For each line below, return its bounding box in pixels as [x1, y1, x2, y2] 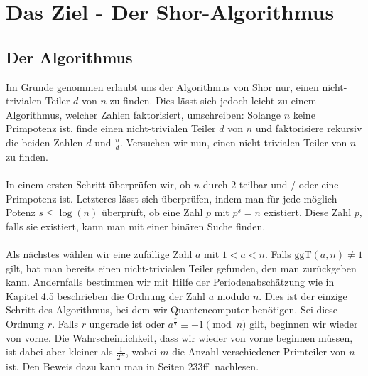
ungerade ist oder [89, 316, 165, 331]
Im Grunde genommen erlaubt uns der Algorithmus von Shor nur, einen [6, 79, 319, 94]
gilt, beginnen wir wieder [249, 316, 358, 331]
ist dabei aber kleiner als [6, 344, 113, 359]
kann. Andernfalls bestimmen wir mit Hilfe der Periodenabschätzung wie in [6, 274, 335, 289]
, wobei [126, 344, 157, 359]
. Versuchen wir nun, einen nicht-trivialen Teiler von [120, 134, 347, 149]
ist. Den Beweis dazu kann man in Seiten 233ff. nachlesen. [6, 358, 259, 373]
